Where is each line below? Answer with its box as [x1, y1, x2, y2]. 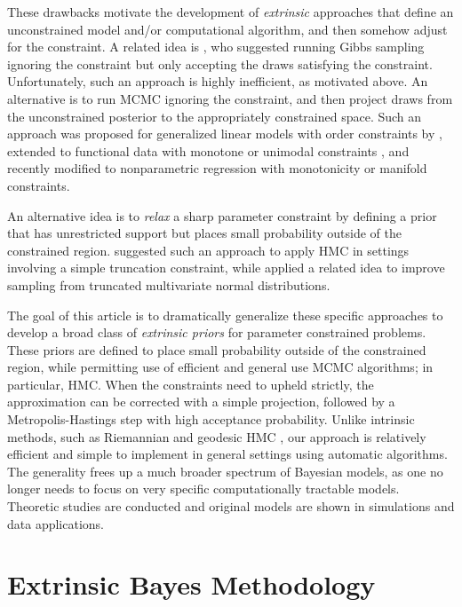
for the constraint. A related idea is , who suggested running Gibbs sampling [7, 37, 425, 56]
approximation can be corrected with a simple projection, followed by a [7, 392, 395, 411]
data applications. [7, 514, 104, 532]
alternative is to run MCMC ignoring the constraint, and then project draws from [7, 89, 453, 107]
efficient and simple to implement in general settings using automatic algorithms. [7, 445, 448, 463]
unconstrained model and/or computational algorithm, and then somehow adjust [7, 20, 448, 38]
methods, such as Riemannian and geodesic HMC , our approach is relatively [7, 427, 426, 445]
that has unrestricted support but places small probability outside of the [7, 224, 402, 242]
